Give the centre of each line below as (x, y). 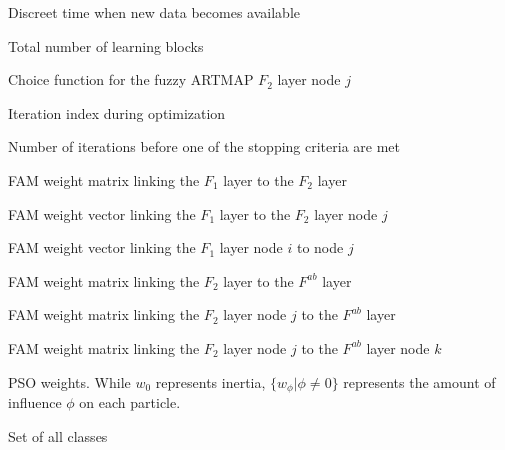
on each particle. (130, 401)
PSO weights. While (69, 381)
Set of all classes (58, 435)
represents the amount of (419, 381)
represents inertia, (210, 381)
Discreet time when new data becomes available (154, 12)
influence (35, 401)
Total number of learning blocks (106, 45)
